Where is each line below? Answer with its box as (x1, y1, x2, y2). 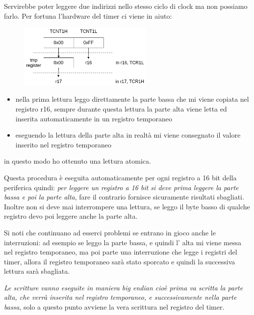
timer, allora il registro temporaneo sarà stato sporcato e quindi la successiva (4, 256, 235, 266)
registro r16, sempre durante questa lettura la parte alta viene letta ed (15, 103, 227, 114)
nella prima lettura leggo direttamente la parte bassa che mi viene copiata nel (15, 94, 249, 104)
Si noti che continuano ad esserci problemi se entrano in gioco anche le (4, 227, 216, 237)
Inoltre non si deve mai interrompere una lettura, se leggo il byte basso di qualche (4, 201, 250, 211)
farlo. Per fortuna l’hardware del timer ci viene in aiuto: (4, 10, 172, 21)
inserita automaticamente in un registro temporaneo (15, 113, 172, 123)
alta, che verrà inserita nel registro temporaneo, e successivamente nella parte (4, 292, 237, 302)
